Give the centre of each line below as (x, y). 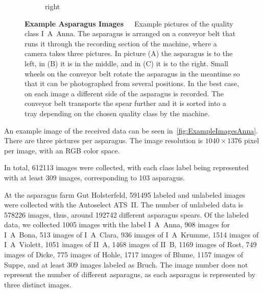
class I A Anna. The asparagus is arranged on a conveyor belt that (130, 33)
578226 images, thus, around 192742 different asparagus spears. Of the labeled (126, 214)
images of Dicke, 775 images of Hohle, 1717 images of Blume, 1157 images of (124, 255)
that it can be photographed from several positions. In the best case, (132, 83)
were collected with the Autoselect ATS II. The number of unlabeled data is (124, 205)
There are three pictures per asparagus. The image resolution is (104, 140)
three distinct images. (38, 284)
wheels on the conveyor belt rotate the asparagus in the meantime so (132, 73)
